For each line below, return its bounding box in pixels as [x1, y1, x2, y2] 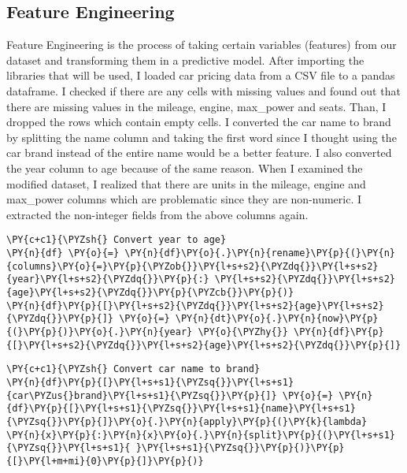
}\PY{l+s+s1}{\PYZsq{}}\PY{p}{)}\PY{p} [135, 442, 345, 454]
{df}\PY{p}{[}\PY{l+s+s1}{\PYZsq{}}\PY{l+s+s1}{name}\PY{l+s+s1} [6, 403, 356, 415]
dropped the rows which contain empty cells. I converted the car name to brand [6, 114, 391, 130]
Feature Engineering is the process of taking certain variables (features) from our [6, 36, 397, 53]
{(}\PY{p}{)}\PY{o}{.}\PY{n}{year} [6, 326, 193, 337]
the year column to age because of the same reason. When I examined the [6, 159, 363, 176]
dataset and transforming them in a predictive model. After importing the [6, 51, 364, 68]
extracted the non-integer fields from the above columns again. [6, 206, 309, 222]
